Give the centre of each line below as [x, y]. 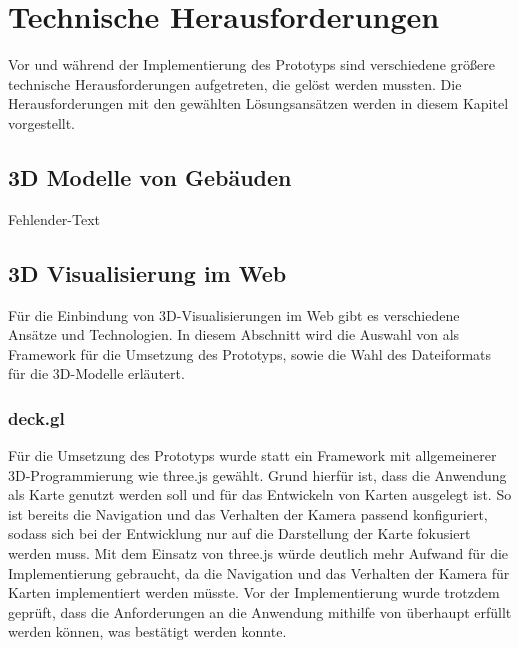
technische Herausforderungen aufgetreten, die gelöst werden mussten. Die [235, 83]
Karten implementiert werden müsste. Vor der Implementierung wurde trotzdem [254, 592]
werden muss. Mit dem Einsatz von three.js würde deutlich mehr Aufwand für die [258, 553]
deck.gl [36, 417]
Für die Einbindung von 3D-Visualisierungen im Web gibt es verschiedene [234, 314]
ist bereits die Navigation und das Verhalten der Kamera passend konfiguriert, [248, 513]
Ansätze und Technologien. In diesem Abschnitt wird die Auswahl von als [234, 334]
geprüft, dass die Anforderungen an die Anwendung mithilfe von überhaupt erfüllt [260, 611]
